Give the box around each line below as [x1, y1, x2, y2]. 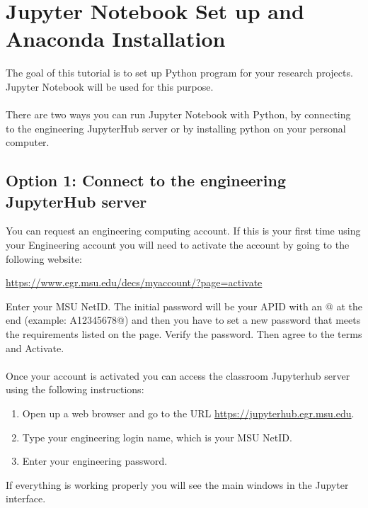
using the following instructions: [6, 382, 144, 397]
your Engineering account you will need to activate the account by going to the [6, 237, 350, 252]
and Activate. [6, 340, 64, 355]
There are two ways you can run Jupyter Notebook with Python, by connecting [6, 107, 351, 122]
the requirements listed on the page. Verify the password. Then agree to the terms [6, 327, 362, 342]
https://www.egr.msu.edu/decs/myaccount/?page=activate [6, 275, 263, 290]
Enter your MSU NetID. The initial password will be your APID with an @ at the [6, 298, 362, 313]
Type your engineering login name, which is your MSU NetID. [22, 429, 292, 444]
